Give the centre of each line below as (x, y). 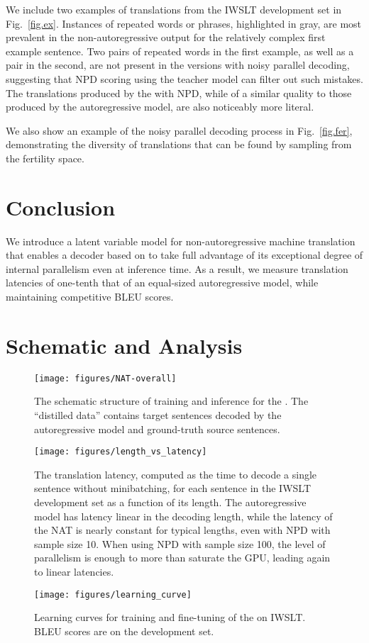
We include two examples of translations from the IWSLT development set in (174, 9)
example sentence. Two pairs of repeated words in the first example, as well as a (180, 51)
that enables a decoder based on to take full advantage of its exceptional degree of (184, 255)
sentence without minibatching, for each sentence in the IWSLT (173, 488)
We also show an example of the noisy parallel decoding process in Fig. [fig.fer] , (179, 130)
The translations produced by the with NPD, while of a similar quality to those (179, 93)
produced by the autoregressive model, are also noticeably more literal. (160, 107)
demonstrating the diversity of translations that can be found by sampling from (179, 144)
